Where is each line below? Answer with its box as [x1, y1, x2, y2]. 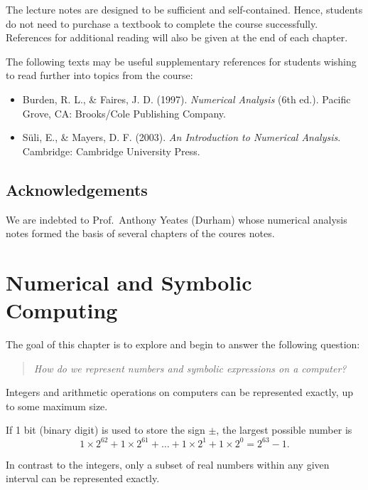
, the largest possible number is [216, 422, 352, 437]
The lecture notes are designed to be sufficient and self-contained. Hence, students [6, 2, 363, 16]
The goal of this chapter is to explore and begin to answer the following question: [6, 337, 360, 352]
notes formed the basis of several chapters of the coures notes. [6, 226, 275, 241]
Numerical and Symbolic [6, 267, 252, 296]
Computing [6, 296, 118, 325]
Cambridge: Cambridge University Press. [22, 143, 200, 158]
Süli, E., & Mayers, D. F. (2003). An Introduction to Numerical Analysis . [22, 130, 341, 145]
